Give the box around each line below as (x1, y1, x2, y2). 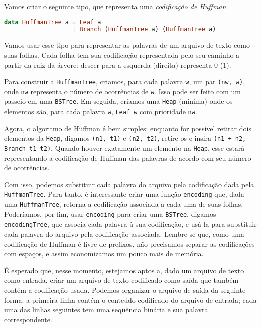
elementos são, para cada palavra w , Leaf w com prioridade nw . (4, 106, 197, 117)
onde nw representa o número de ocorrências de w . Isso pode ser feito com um (4, 86, 241, 96)
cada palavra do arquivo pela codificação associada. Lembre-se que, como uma (4, 229, 244, 239)
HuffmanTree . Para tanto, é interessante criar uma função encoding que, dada (4, 189, 244, 199)
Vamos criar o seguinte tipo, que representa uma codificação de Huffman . (4, 1, 228, 11)
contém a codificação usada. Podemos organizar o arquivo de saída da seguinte (4, 285, 246, 295)
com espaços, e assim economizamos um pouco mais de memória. (4, 248, 204, 259)
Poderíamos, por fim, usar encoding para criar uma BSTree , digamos (4, 208, 216, 219)
